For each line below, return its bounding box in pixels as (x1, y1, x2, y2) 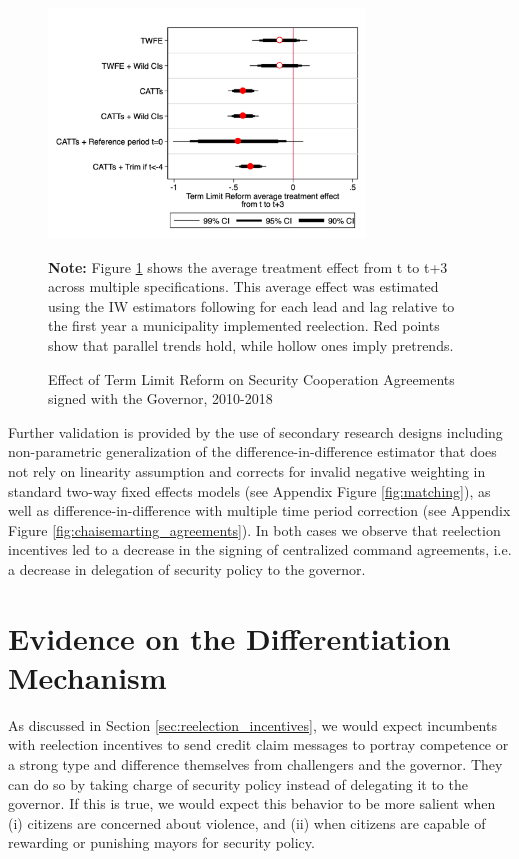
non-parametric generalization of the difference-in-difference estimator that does (8, 441, 497, 462)
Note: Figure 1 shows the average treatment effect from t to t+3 (48, 256, 448, 277)
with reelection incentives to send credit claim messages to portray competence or (8, 734, 509, 755)
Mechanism (8, 656, 167, 697)
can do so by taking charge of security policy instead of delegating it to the (8, 773, 468, 794)
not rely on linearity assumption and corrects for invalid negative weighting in (8, 460, 486, 481)
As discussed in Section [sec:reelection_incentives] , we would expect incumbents (8, 714, 497, 735)
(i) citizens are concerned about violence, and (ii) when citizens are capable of (8, 812, 486, 833)
